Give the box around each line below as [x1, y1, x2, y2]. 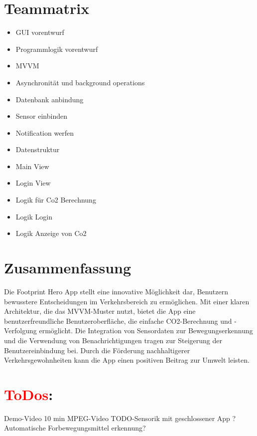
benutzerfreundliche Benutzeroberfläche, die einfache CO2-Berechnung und [4, 315, 232, 326]
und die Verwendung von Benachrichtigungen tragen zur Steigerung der [4, 335, 222, 345]
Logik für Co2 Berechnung [15, 195, 96, 205]
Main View [15, 161, 49, 171]
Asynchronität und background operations [15, 77, 145, 87]
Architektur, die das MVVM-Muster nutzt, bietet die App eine [4, 306, 196, 316]
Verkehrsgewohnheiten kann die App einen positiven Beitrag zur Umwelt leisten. [4, 355, 250, 365]
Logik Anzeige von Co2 [15, 228, 87, 238]
